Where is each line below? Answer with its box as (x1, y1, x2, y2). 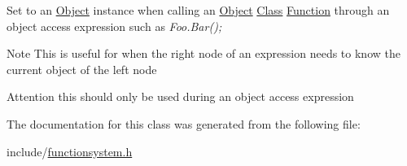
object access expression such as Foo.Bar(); (7, 17, 222, 34)
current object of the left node (7, 60, 157, 77)
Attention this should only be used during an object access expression (7, 88, 354, 105)
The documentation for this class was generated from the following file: (7, 115, 361, 132)
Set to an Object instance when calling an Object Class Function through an (7, 2, 390, 18)
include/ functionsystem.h (7, 142, 133, 159)
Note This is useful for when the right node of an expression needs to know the (7, 45, 400, 62)
